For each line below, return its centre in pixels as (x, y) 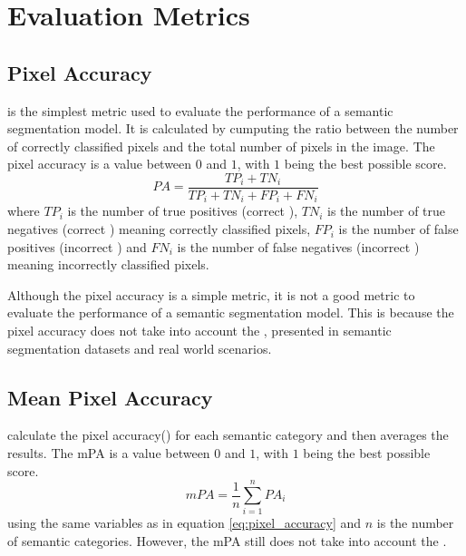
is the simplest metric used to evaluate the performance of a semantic (200, 110)
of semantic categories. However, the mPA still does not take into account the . (227, 540)
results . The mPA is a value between (109, 453)
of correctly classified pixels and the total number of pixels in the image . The (221, 146)
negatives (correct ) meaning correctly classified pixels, (159, 229)
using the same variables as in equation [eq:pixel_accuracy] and (184, 523)
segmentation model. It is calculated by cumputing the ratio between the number (233, 128)
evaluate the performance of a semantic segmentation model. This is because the (231, 312)
